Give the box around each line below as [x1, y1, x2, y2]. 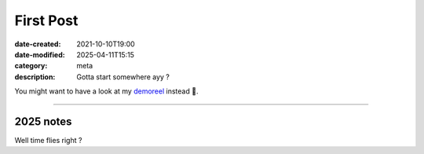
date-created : [14, 39, 61, 49]
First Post [14, 12, 79, 29]
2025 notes [14, 115, 72, 128]
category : [14, 61, 48, 71]
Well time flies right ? [14, 136, 82, 145]
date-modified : [14, 49, 66, 59]
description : [14, 71, 56, 82]
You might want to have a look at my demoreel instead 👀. [14, 86, 199, 96]
